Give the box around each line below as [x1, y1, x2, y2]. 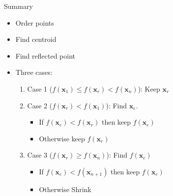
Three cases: [15, 67, 53, 77]
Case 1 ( [27, 83, 53, 94]
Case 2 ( [27, 100, 53, 110]
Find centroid [15, 34, 57, 44]
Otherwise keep [39, 133, 85, 143]
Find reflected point [15, 50, 75, 61]
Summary [4, 1, 33, 11]
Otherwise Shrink [39, 184, 91, 194]
